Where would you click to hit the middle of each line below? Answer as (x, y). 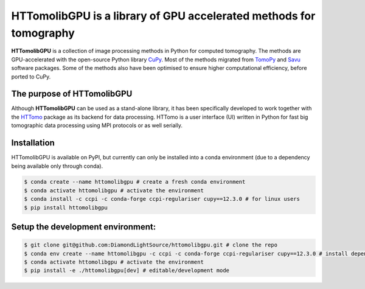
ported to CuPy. (31, 77)
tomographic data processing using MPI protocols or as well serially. (97, 125)
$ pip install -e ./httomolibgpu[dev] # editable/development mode (127, 270)
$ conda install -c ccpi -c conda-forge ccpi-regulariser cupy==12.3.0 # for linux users (162, 199)
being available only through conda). (57, 166)
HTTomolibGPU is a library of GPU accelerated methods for (163, 16)
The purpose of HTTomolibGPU (72, 94)
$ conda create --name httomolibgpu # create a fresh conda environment (135, 182)
